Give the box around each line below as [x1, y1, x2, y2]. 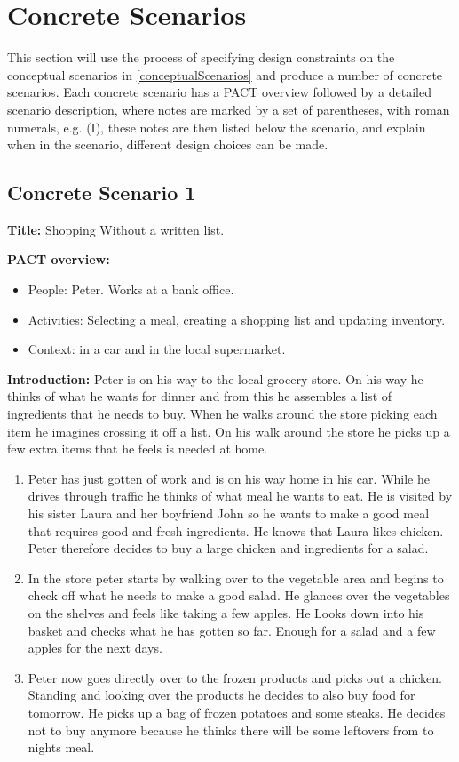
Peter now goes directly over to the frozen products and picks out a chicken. [28, 668, 442, 686]
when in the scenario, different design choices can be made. [7, 135, 328, 154]
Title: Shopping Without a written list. [7, 220, 225, 238]
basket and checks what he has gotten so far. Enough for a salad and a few [28, 621, 436, 639]
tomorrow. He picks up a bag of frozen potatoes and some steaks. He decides [28, 702, 446, 721]
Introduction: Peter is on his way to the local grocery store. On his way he [7, 369, 423, 388]
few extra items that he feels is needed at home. [7, 439, 268, 458]
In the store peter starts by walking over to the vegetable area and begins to [28, 568, 444, 587]
